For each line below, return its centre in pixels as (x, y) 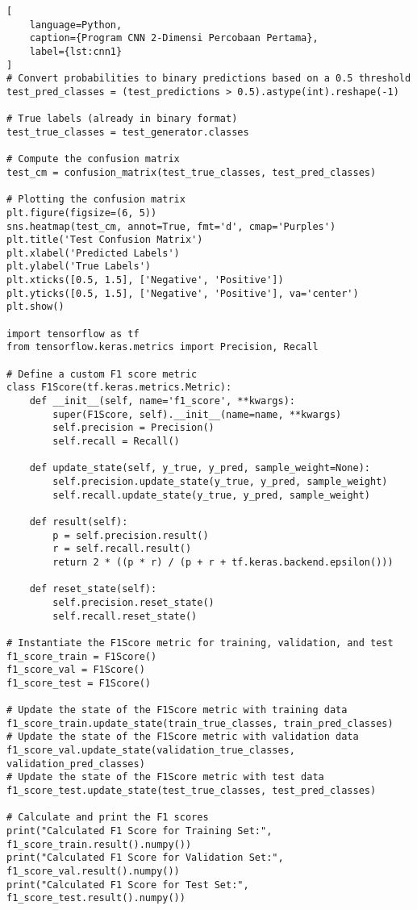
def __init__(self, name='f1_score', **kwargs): (162, 401)
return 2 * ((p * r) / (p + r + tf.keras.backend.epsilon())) (223, 562)
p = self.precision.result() (131, 535)
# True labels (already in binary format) (122, 119)
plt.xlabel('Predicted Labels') (93, 253)
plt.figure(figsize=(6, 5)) (82, 213)
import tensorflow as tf (73, 334)
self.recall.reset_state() (125, 616)
